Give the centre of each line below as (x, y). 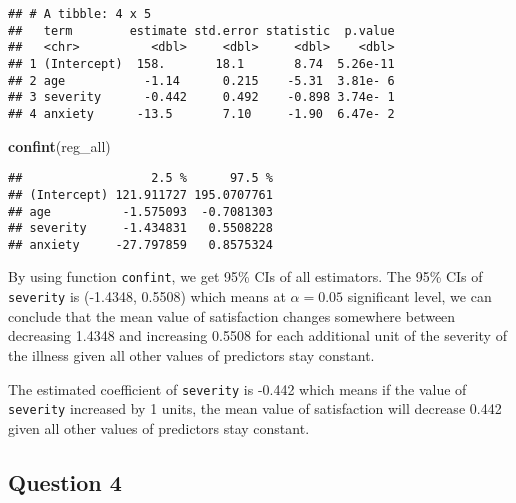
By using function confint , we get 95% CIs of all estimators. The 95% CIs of (245, 276)
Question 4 (65, 481)
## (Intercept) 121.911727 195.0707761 (140, 194)
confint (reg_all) (59, 145)
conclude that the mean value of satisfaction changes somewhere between (232, 315)
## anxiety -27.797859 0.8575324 (140, 244)
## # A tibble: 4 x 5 (80, 14)
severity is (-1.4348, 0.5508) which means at (147, 296)
